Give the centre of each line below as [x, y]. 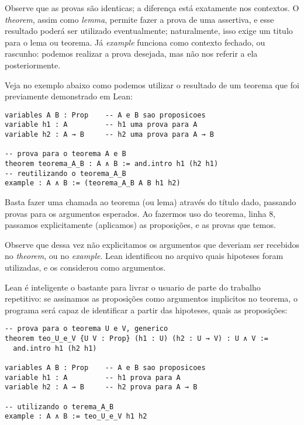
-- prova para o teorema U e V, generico [87, 329]
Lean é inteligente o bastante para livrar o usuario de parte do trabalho [133, 287]
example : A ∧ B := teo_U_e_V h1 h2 [76, 417]
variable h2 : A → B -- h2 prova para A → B [101, 387]
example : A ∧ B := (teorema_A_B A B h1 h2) [93, 183]
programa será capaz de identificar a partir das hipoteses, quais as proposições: [146, 310]
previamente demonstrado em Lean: [69, 96]
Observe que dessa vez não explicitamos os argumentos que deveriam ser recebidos [152, 244]
